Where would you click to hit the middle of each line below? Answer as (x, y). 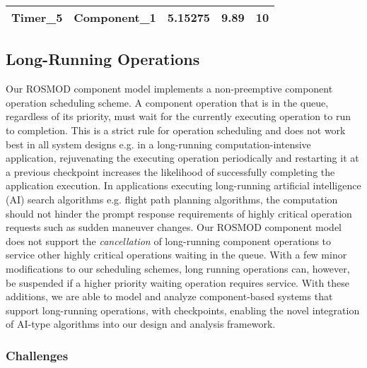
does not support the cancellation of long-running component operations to (169, 241)
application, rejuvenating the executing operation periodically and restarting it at (182, 158)
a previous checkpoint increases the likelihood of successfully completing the (170, 171)
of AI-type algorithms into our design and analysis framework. (141, 324)
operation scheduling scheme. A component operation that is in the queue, (167, 102)
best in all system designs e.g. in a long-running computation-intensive (158, 144)
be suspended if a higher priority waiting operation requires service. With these (178, 282)
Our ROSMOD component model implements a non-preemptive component (169, 89)
